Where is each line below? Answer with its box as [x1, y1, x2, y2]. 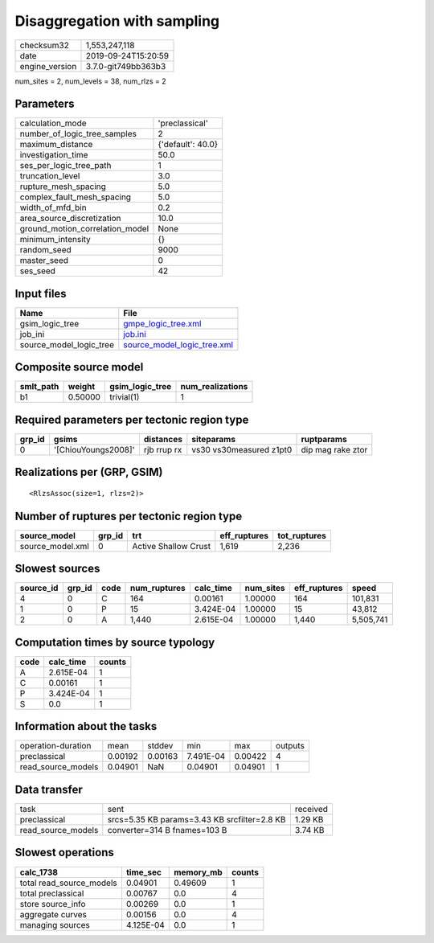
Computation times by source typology [14, 635, 215, 649]
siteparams [191, 434, 236, 445]
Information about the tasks [14, 720, 158, 733]
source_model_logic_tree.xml [123, 338, 233, 350]
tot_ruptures [277, 530, 327, 541]
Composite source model [14, 360, 144, 374]
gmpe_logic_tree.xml [123, 318, 202, 329]
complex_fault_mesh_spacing [19, 191, 132, 203]
